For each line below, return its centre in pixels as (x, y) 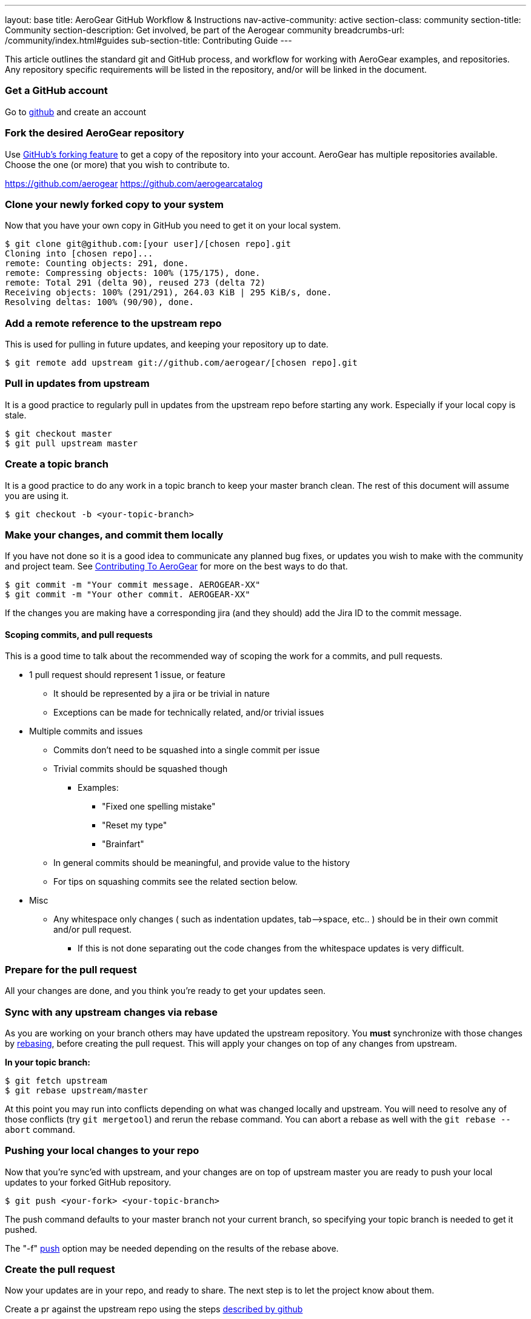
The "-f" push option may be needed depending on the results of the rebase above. (172, 1248)
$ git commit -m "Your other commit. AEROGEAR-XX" (128, 595)
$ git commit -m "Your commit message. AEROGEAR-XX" (133, 585)
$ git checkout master (59, 433)
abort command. (40, 1129)
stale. (16, 415)
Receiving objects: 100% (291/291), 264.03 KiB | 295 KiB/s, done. (169, 293)
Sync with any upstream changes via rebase (112, 1012)
